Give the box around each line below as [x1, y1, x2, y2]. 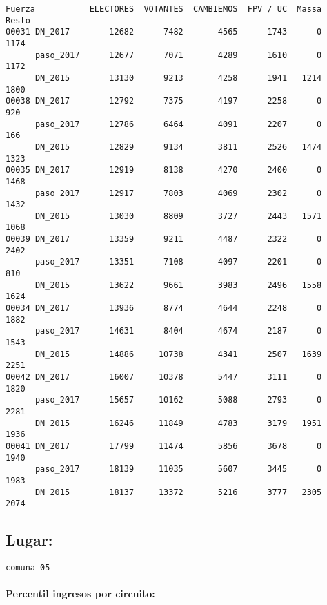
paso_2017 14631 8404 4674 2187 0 [34, 326, 322, 336]
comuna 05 [6, 563, 50, 573]
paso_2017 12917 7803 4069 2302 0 [34, 188, 322, 198]
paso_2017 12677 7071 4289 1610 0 [34, 50, 322, 60]
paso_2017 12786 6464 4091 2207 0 [34, 119, 322, 129]
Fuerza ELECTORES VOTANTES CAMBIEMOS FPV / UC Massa [6, 4, 322, 14]
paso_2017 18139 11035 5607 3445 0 [34, 464, 322, 474]
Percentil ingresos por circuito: [6, 586, 155, 601]
